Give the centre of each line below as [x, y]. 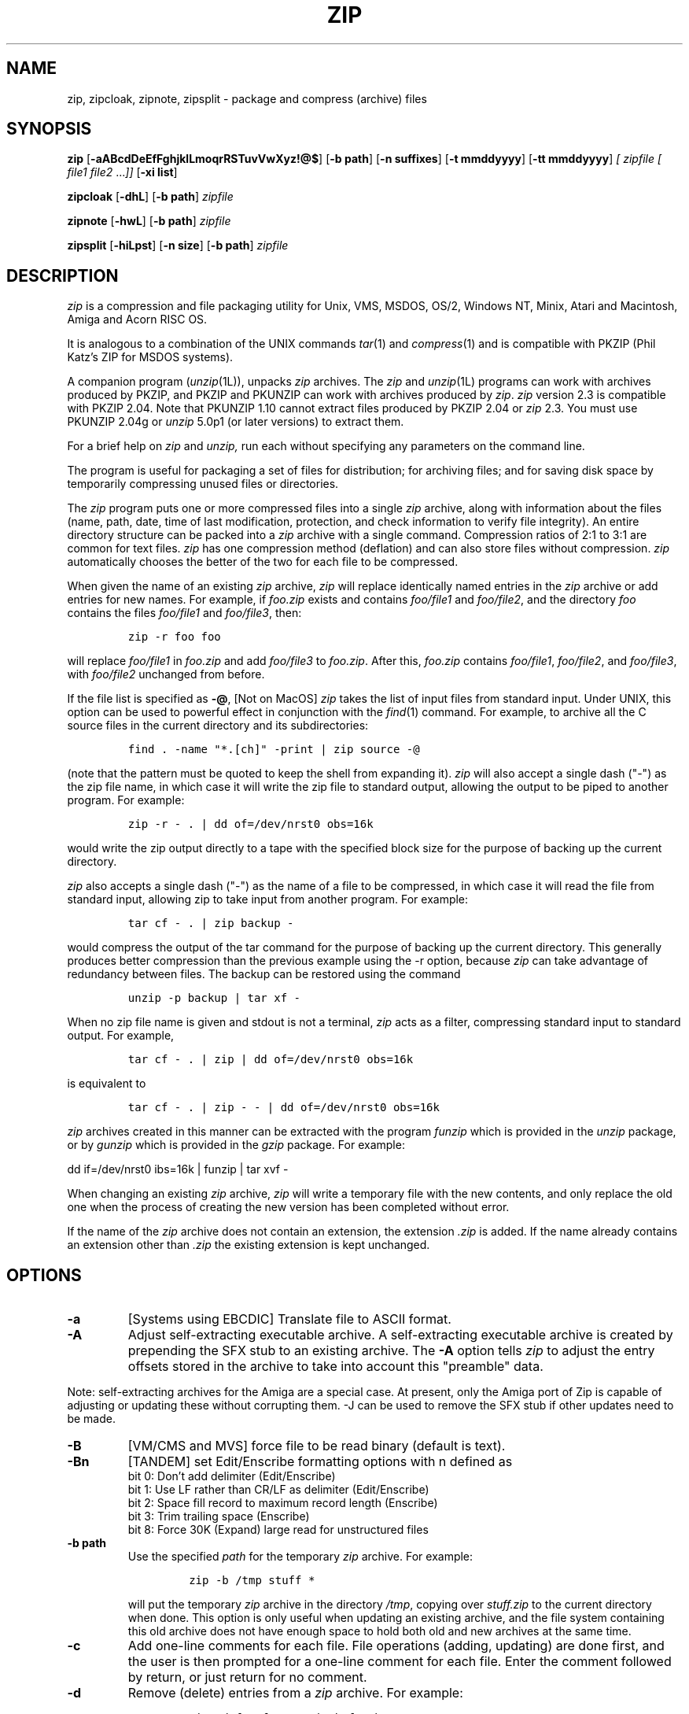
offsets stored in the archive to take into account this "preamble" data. [335, 1367]
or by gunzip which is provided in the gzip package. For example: [236, 1145]
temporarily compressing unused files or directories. [203, 484]
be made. [91, 1419]
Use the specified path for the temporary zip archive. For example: [300, 1557]
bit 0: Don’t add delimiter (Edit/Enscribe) [232, 1476]
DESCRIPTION [63, 275]
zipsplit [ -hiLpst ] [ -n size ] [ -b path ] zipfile [178, 246]
